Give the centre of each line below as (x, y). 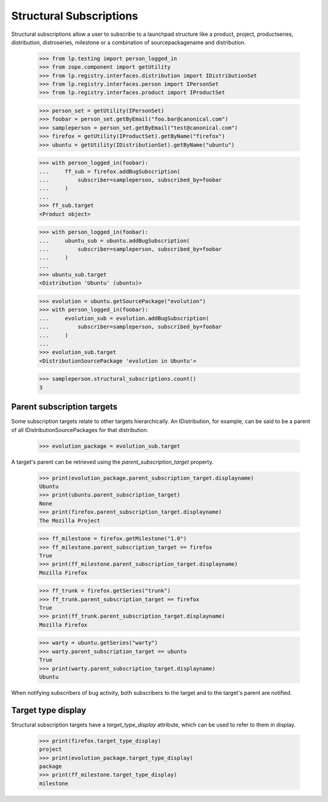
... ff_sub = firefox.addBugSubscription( (110, 171)
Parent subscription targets (64, 407)
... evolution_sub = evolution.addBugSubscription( (124, 318)
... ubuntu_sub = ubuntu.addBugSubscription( (114, 241)
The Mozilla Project (70, 521)
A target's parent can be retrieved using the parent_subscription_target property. (112, 462)
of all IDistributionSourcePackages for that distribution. (80, 430)
